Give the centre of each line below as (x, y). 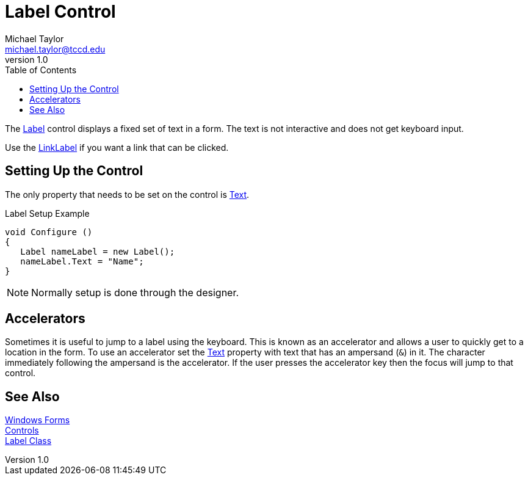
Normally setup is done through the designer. (135, 292)
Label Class (28, 441)
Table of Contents (41, 70)
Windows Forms (38, 420)
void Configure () (49, 232)
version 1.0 (27, 59)
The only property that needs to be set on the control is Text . (127, 194)
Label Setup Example (47, 213)
